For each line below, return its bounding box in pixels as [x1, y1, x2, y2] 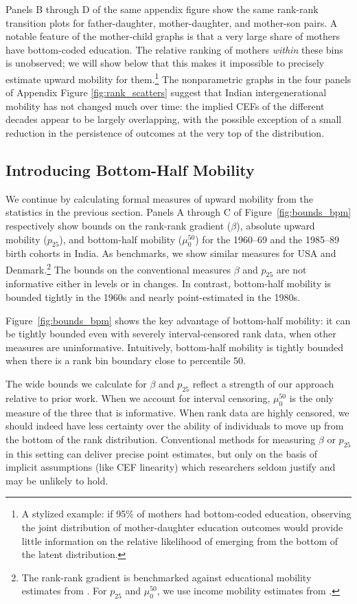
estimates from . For [21, 583, 107, 598]
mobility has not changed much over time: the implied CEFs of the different [5, 98, 325, 113]
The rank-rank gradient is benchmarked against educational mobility [21, 570, 312, 584]
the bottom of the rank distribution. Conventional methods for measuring [5, 432, 316, 446]
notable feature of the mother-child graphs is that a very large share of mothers [5, 29, 341, 43]
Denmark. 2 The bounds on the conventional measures [5, 260, 231, 276]
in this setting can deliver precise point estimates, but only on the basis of [5, 446, 318, 460]
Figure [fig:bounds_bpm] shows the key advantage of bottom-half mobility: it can [5, 313, 351, 327]
